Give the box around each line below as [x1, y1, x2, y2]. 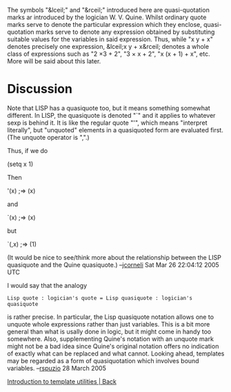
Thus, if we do [7, 146, 48, 154]
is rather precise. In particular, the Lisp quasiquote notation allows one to [7, 313, 214, 321]
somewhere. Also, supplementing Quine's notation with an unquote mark [7, 334, 214, 343]
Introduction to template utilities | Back [7, 377, 117, 385]
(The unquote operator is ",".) [7, 133, 90, 141]
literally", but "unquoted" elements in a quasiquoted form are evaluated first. [7, 125, 224, 134]
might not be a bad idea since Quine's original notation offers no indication [7, 342, 219, 350]
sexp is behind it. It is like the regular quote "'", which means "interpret [7, 118, 208, 127]
